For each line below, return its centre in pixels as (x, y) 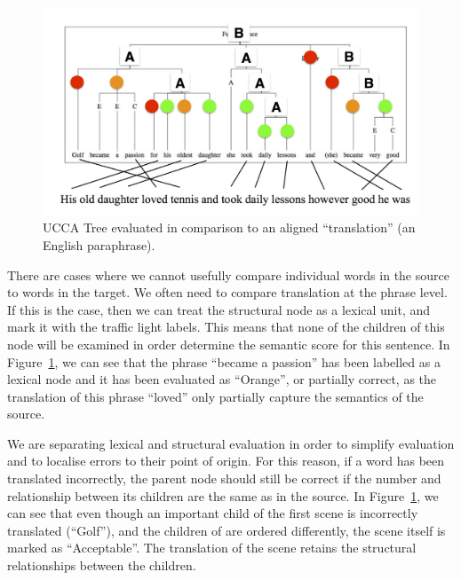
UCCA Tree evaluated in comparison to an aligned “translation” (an (229, 227)
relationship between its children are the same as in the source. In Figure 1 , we (223, 495)
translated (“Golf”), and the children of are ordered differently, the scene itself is (227, 530)
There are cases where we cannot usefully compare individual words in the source (228, 274)
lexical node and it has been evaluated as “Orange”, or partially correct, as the (222, 379)
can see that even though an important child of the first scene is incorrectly (213, 513)
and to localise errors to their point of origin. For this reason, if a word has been (226, 461)
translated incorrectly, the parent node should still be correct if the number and (224, 478)
